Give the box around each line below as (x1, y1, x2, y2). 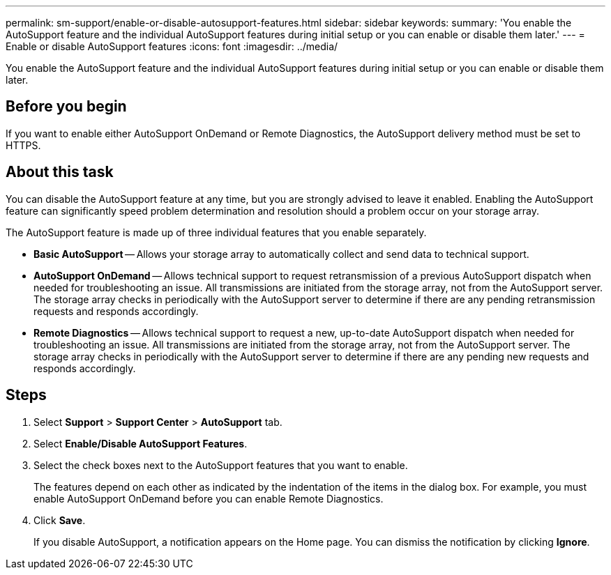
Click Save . (33, 514, 86, 526)
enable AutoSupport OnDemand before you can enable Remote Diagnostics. (33, 492, 384, 505)
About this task (6, 163, 114, 181)
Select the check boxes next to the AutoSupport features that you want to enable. (33, 459, 408, 471)
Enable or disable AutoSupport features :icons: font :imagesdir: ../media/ (6, 40, 338, 52)
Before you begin (6, 98, 127, 116)
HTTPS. (6, 139, 41, 151)
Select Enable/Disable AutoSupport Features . (33, 437, 248, 450)
